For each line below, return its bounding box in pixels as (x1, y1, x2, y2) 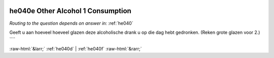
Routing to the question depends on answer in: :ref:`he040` (9, 20, 133, 26)
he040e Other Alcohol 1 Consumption (9, 7, 131, 15)
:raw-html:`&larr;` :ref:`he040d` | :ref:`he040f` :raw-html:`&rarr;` (9, 45, 142, 51)
